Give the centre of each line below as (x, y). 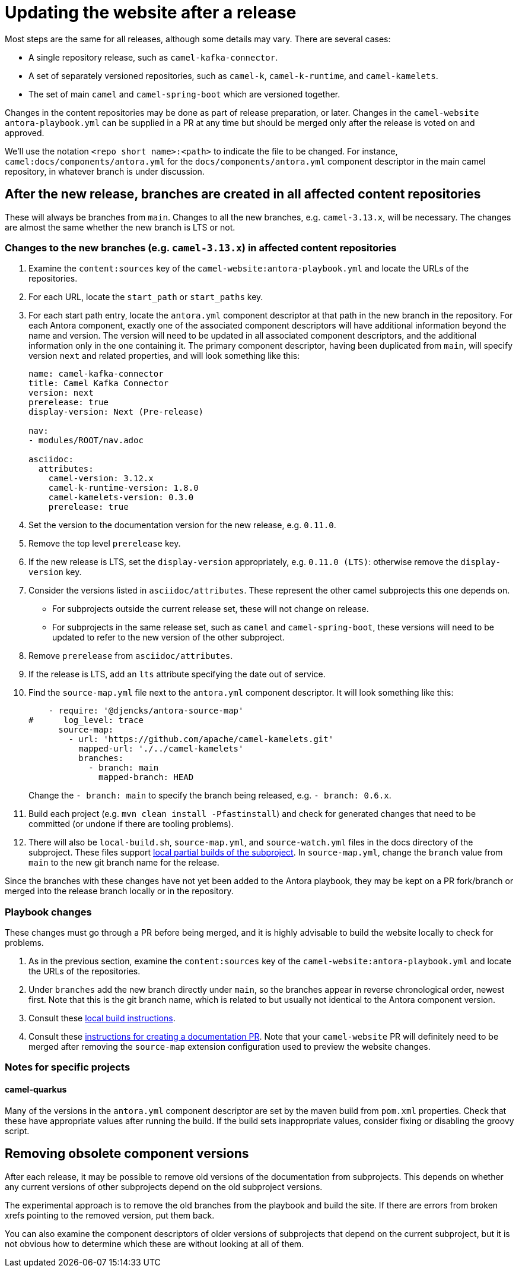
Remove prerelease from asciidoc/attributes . (131, 656)
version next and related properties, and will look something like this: (164, 356)
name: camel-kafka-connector (96, 374)
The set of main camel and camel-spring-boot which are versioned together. (184, 94)
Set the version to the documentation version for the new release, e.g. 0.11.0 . (182, 525)
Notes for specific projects (68, 1067)
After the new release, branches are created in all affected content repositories (243, 194)
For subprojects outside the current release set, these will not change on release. (211, 609)
